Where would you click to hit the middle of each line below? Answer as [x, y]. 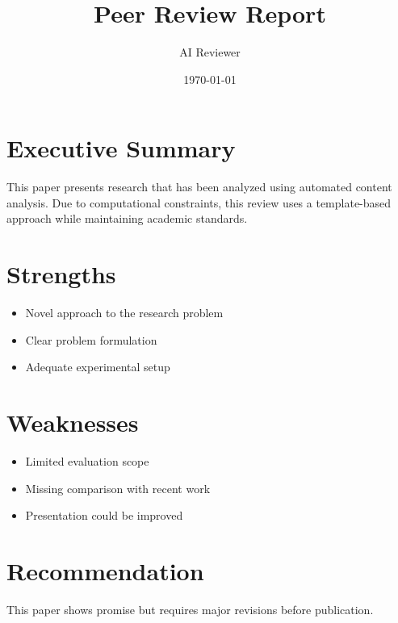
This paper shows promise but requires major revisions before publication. [190, 609]
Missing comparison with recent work [118, 488]
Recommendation [105, 571]
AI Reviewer [210, 52]
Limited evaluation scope [87, 461]
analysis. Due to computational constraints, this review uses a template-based [199, 202]
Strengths [61, 274]
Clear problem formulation [91, 339]
